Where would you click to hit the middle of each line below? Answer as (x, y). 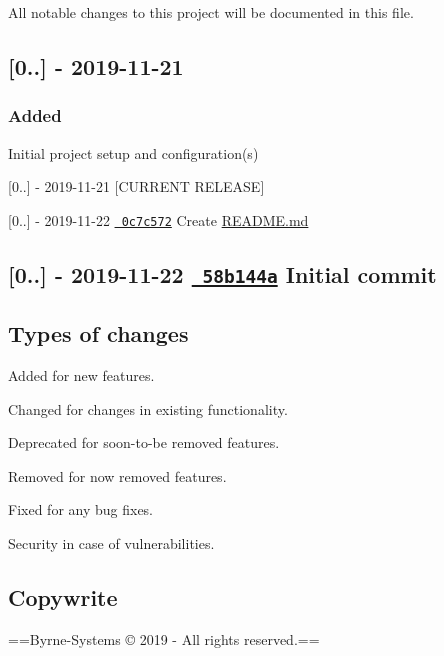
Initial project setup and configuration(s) (133, 152)
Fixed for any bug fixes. (81, 509)
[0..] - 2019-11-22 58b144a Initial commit (222, 273)
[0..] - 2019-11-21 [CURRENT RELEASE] (136, 186)
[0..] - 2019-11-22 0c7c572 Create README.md (158, 219)
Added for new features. (81, 375)
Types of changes (98, 333)
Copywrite (63, 596)
